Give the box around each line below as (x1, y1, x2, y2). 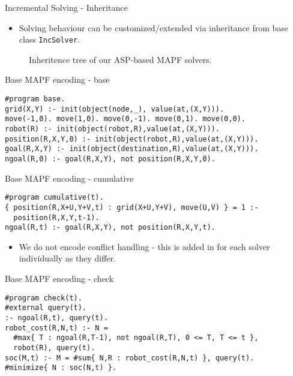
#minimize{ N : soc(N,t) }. (5, 363, 117, 372)
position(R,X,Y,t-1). (13, 213, 100, 222)
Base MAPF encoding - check (5, 272, 114, 285)
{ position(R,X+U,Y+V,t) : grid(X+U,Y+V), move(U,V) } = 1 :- (5, 203, 259, 212)
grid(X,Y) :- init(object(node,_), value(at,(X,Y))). (5, 104, 225, 113)
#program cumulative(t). (5, 193, 104, 202)
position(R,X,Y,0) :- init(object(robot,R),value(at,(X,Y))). (5, 134, 259, 143)
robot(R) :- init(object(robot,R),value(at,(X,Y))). (5, 125, 220, 133)
